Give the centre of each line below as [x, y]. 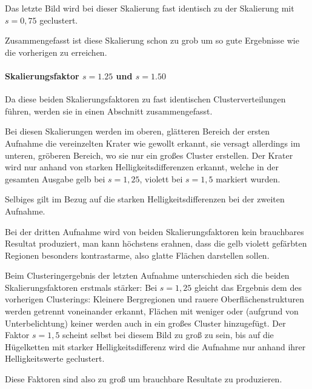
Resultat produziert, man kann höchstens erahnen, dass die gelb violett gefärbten [156, 243]
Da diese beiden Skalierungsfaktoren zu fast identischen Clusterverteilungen [145, 99]
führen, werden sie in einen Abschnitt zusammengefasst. [109, 111]
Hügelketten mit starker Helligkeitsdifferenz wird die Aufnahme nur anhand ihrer [155, 346]
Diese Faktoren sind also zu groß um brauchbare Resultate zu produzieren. [144, 379]
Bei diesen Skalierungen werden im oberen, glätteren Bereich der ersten [138, 131]
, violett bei [161, 178]
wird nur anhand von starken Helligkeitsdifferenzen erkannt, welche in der [142, 167]
